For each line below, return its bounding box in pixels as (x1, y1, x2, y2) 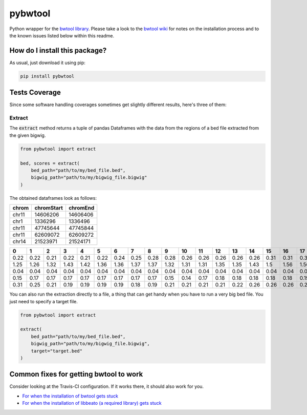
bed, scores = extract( (20, 160, 80, 166)
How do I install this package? (9, 46, 107, 55)
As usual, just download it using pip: (9, 59, 85, 66)
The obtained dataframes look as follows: (9, 195, 97, 201)
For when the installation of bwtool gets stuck (22, 392, 119, 399)
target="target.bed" (31, 348, 83, 354)
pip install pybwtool (20, 73, 75, 79)
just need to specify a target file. (9, 298, 78, 304)
